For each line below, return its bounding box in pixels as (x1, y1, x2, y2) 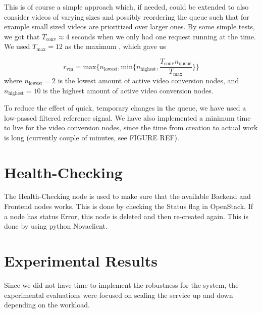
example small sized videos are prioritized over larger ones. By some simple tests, (4, 21, 255, 32)
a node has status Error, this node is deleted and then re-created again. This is (4, 211, 248, 221)
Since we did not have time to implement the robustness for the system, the (4, 279, 239, 290)
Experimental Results (4, 250, 158, 271)
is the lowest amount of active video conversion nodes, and (58, 75, 239, 85)
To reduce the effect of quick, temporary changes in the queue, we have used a (4, 102, 246, 113)
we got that (4, 31, 40, 41)
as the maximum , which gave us (65, 41, 166, 51)
